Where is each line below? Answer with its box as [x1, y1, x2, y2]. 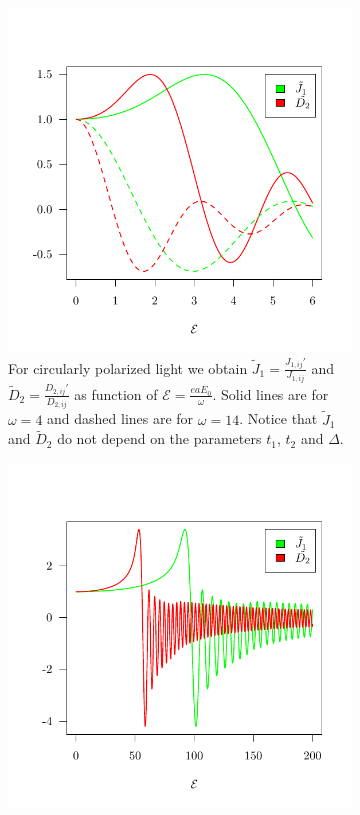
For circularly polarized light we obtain [8, 357, 248, 378]
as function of [74, 383, 158, 404]
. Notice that [239, 408, 318, 429]
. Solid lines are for [212, 383, 329, 404]
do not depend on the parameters [57, 428, 262, 449]
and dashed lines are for [47, 408, 194, 429]
